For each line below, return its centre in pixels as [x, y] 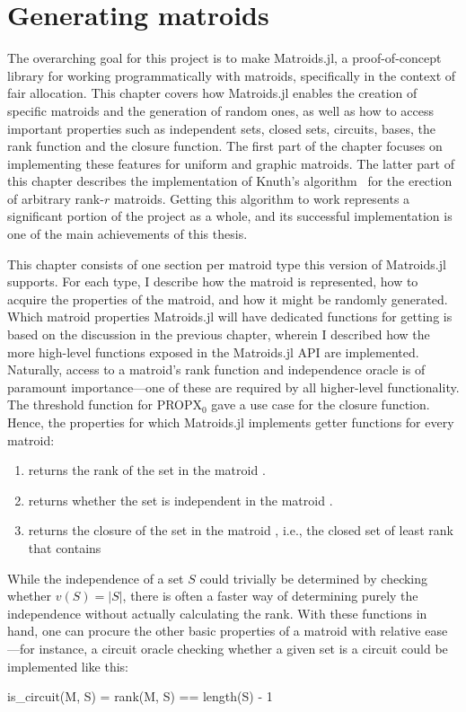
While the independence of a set [96, 578]
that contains [65, 547]
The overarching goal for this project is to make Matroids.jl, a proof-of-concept [224, 58]
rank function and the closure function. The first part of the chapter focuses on [225, 146]
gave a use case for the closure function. [321, 404]
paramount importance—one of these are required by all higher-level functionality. [233, 387]
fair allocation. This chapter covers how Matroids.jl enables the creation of [212, 93]
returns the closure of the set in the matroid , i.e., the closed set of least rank [241, 530]
